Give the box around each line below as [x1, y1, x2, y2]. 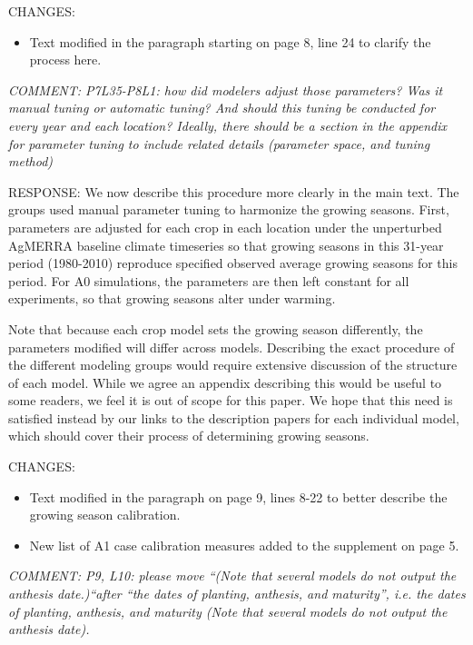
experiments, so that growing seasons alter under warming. [8, 289, 336, 308]
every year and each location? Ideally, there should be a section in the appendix [8, 115, 447, 134]
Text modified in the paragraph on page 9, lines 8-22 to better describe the [29, 487, 448, 506]
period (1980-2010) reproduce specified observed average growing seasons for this [8, 253, 458, 273]
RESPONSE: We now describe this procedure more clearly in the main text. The [8, 182, 459, 201]
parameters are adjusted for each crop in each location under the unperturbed [8, 217, 442, 236]
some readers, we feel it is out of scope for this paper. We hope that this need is [8, 391, 453, 410]
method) [8, 152, 54, 171]
